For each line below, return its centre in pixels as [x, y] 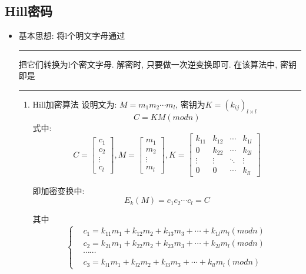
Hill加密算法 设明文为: [75, 104]
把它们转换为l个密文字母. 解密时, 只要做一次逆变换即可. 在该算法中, [148, 64]
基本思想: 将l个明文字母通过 [72, 36]
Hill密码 [29, 11]
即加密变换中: [59, 190]
